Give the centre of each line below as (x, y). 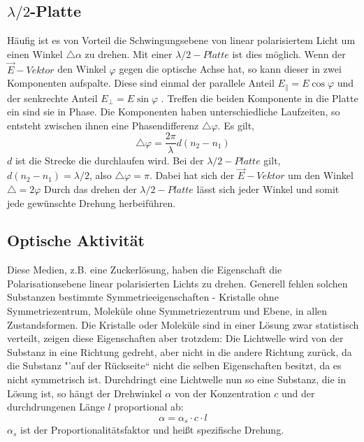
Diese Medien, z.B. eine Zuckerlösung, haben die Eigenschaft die (145, 270)
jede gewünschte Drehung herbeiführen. (92, 202)
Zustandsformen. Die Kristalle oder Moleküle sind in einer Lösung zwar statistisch (183, 324)
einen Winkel (35, 54)
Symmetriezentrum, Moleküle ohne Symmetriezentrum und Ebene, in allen (167, 311)
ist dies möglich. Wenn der (289, 54)
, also (100, 175)
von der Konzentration (223, 393)
